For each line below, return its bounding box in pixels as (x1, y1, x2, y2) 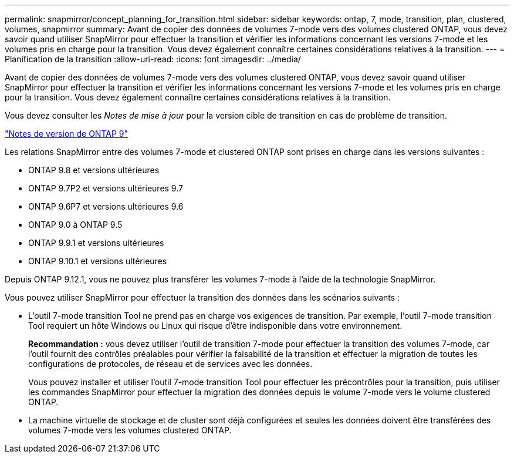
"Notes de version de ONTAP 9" (5, 129, 128, 139)
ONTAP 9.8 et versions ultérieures (28, 165, 160, 175)
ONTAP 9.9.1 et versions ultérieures (28, 238, 164, 248)
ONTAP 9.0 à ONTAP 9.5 (28, 220, 123, 230)
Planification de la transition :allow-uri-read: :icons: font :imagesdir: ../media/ (5, 54, 301, 64)
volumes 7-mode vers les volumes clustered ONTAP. (28, 425, 232, 435)
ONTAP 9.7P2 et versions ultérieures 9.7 (28, 183, 183, 193)
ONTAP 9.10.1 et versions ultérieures (28, 256, 167, 266)
